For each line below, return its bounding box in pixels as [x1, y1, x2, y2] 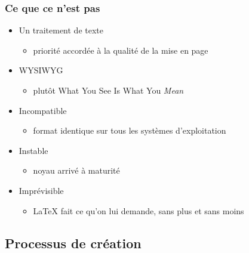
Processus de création [5, 233, 142, 252]
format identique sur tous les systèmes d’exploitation [33, 124, 226, 137]
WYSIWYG [19, 64, 63, 76]
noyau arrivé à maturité [33, 164, 120, 177]
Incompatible [19, 104, 67, 116]
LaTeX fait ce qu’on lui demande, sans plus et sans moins [33, 204, 244, 217]
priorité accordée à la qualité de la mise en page [33, 44, 208, 56]
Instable [19, 144, 48, 156]
